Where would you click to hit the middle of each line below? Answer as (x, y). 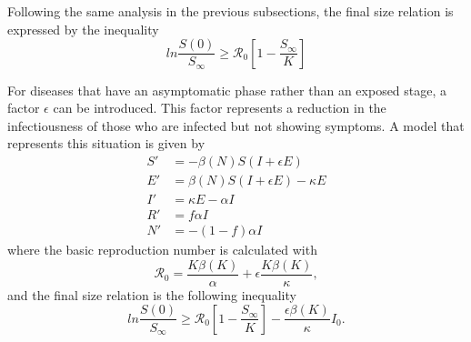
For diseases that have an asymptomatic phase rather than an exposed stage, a (227, 90)
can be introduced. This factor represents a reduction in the (220, 108)
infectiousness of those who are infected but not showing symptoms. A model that (236, 125)
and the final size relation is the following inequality (152, 294)
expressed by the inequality (83, 29)
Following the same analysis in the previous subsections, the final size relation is (230, 11)
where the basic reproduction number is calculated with (162, 250)
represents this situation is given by (106, 143)
